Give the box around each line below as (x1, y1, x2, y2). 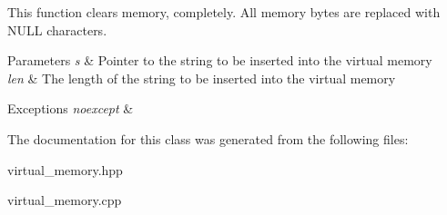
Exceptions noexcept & (7, 99, 134, 118)
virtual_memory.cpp (7, 191, 122, 210)
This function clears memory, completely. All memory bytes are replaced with (7, 3, 441, 21)
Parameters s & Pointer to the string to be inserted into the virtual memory (7, 51, 432, 70)
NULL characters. (7, 20, 107, 39)
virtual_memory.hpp (7, 160, 123, 179)
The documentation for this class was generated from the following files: (7, 129, 409, 148)
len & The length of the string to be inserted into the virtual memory (7, 68, 396, 87)
